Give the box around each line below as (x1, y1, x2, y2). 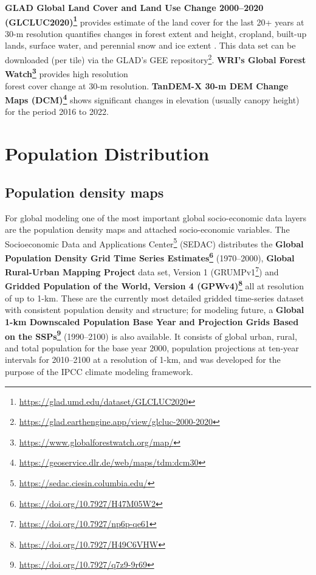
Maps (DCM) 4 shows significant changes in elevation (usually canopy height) (5, 92, 300, 106)
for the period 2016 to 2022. (5, 105, 109, 118)
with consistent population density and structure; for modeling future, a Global (5, 303, 304, 316)
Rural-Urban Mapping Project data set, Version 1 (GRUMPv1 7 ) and (5, 264, 279, 278)
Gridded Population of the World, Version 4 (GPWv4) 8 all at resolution (5, 278, 304, 292)
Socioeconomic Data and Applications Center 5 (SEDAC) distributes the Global (5, 235, 304, 250)
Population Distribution (5, 141, 210, 166)
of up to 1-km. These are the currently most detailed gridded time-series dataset (5, 291, 304, 304)
